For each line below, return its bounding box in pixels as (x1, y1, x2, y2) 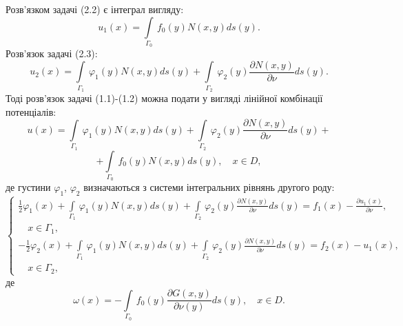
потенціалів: (6, 104, 56, 119)
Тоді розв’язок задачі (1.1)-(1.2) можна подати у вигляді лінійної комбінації (6, 91, 323, 105)
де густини (6, 180, 51, 194)
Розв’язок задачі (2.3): (6, 46, 98, 61)
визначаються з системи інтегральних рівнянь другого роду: (83, 180, 335, 194)
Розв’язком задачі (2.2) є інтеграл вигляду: (6, 2, 184, 16)
